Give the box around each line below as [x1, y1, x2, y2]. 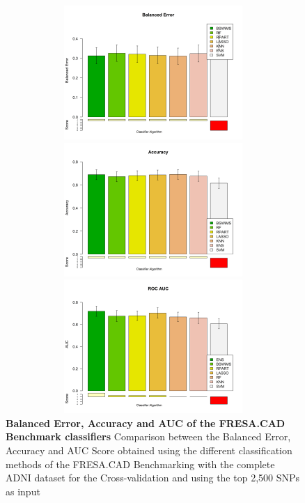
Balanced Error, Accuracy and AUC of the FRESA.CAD [6, 415, 286, 430]
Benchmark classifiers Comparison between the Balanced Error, [6, 429, 291, 444]
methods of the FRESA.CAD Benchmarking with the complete [6, 456, 275, 471]
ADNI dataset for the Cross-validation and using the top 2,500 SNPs [6, 470, 300, 485]
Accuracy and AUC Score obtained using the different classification [6, 442, 292, 457]
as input [6, 483, 40, 498]
